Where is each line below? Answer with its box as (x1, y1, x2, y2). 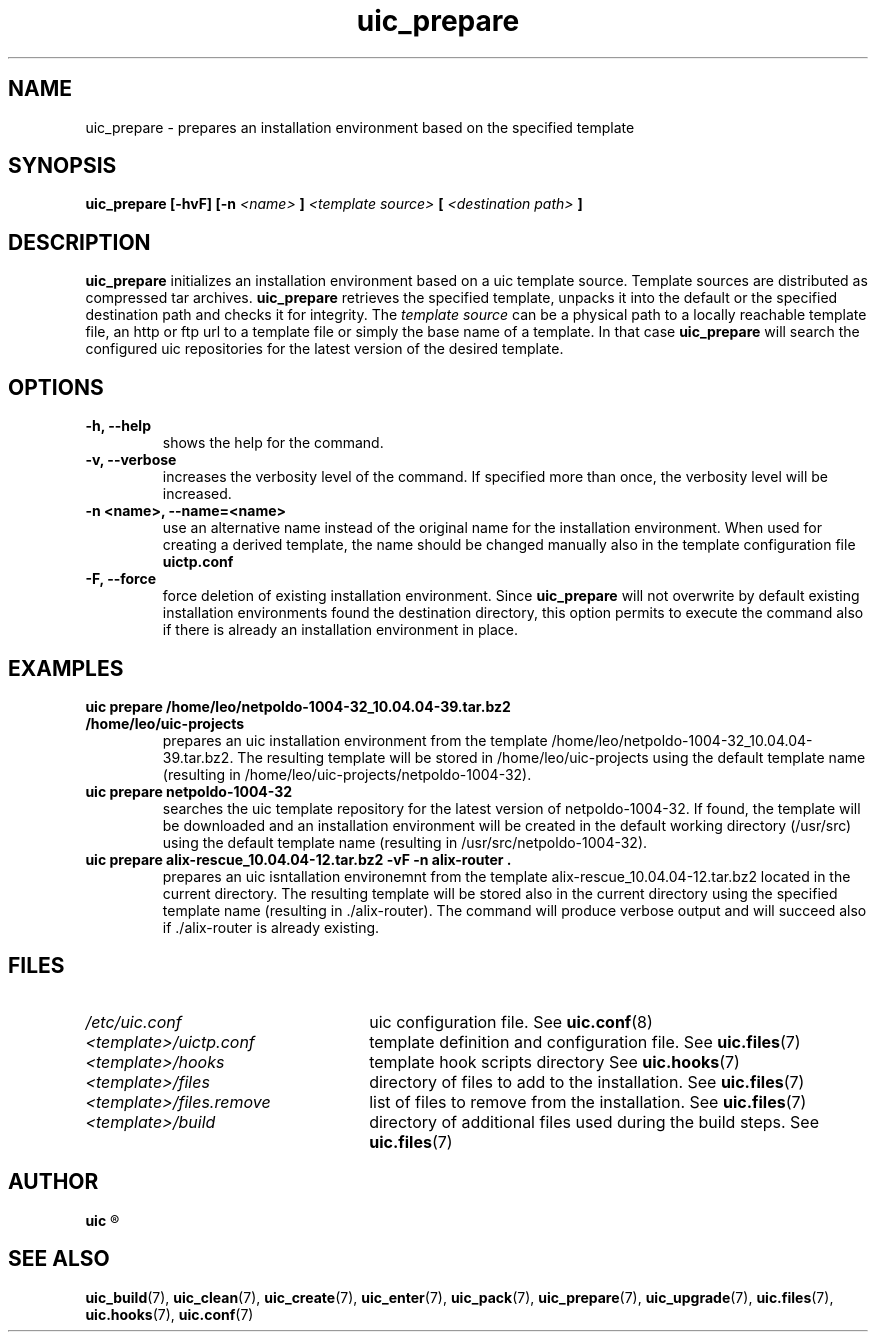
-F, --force (85, 570, 157, 588)
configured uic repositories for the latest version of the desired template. (85, 340, 564, 358)
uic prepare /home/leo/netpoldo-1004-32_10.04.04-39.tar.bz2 (85, 697, 511, 715)
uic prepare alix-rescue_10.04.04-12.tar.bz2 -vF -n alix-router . (85, 850, 512, 868)
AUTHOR (8, 1169, 99, 1195)
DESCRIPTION (8, 229, 151, 255)
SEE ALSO (8, 1246, 110, 1272)
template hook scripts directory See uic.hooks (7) (369, 1051, 740, 1072)
